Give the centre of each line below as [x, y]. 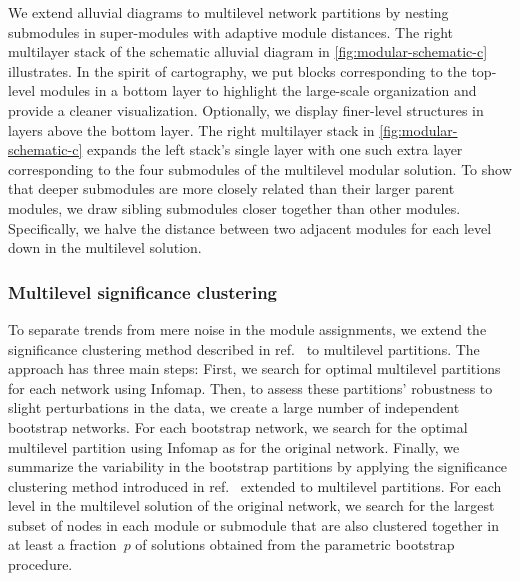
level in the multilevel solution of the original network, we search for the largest [251, 505]
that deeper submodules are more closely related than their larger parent [231, 188]
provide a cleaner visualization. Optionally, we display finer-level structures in [246, 109]
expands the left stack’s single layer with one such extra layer [274, 149]
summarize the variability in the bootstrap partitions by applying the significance [258, 466]
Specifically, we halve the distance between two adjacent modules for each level [250, 227]
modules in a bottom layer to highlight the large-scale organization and [258, 90]
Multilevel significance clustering [143, 291]
